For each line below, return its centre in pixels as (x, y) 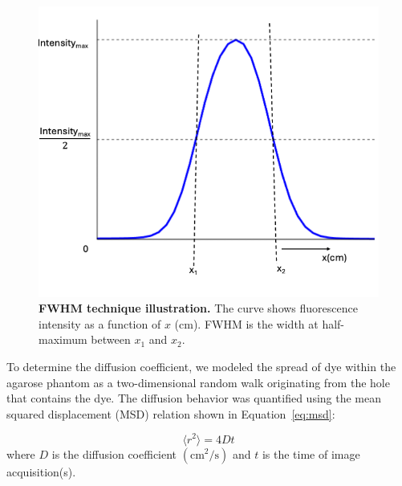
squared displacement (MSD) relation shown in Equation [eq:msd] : (171, 413)
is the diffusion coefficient (114, 453)
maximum (63, 339)
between (111, 339)
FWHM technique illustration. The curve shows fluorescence (198, 308)
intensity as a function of (100, 323)
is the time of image (311, 453)
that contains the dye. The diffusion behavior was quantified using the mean (194, 398)
